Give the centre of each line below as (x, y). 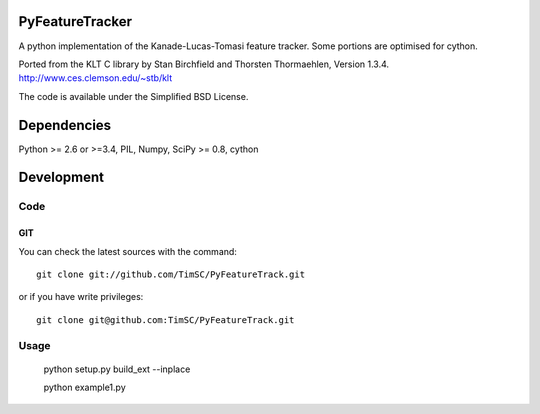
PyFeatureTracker (75, 21)
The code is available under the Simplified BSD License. (133, 96)
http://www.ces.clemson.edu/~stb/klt (95, 78)
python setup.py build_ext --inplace (117, 369)
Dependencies (65, 125)
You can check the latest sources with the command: (127, 251)
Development (61, 177)
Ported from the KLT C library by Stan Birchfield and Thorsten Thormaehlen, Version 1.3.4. (204, 64)
